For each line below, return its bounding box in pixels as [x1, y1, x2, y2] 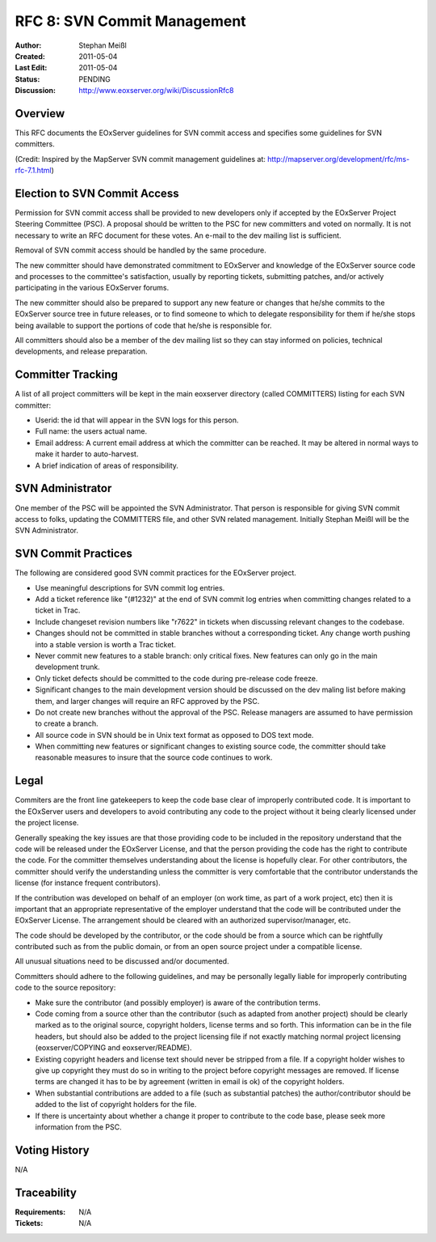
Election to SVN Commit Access [15, 187, 179, 200]
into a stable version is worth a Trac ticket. [35, 639, 177, 649]
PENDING [78, 74, 111, 84]
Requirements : [15, 1206, 66, 1217]
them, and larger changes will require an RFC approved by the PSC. [35, 696, 260, 706]
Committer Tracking [15, 368, 119, 382]
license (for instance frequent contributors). [15, 878, 161, 888]
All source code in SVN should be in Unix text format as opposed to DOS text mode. [35, 730, 314, 740]
